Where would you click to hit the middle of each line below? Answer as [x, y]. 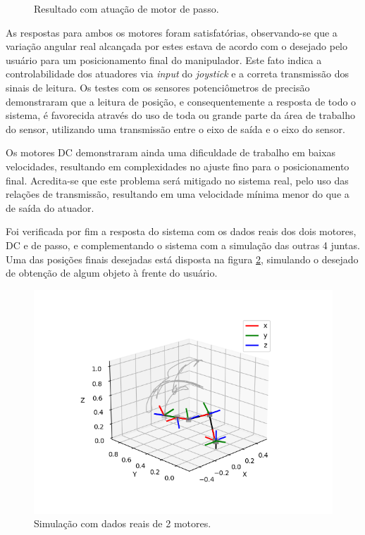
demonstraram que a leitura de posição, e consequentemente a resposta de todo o [181, 101]
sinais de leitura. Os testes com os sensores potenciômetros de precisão [158, 87]
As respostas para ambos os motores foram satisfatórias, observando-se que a [172, 32]
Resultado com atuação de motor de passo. [126, 8]
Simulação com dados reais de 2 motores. [123, 523]
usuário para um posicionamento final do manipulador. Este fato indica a [164, 59]
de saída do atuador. [50, 207]
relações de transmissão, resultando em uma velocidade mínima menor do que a [178, 194]
